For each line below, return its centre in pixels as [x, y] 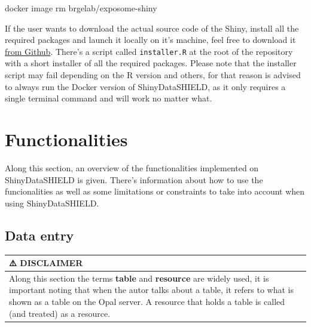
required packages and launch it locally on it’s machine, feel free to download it [150, 40]
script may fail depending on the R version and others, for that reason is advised [153, 75]
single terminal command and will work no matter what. [109, 98]
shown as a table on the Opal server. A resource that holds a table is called [147, 302]
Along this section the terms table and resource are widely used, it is [139, 278]
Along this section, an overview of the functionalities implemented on [132, 167]
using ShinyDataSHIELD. [52, 203]
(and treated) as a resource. [60, 313]
